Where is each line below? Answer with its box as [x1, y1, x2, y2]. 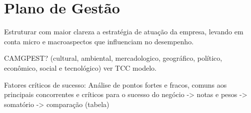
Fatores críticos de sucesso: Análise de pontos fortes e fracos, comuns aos [4, 79, 227, 90]
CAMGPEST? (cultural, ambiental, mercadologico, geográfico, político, [4, 53, 222, 63]
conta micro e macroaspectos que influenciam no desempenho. [4, 36, 194, 46]
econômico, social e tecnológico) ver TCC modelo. [4, 62, 156, 73]
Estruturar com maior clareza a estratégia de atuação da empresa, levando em [4, 26, 243, 37]
